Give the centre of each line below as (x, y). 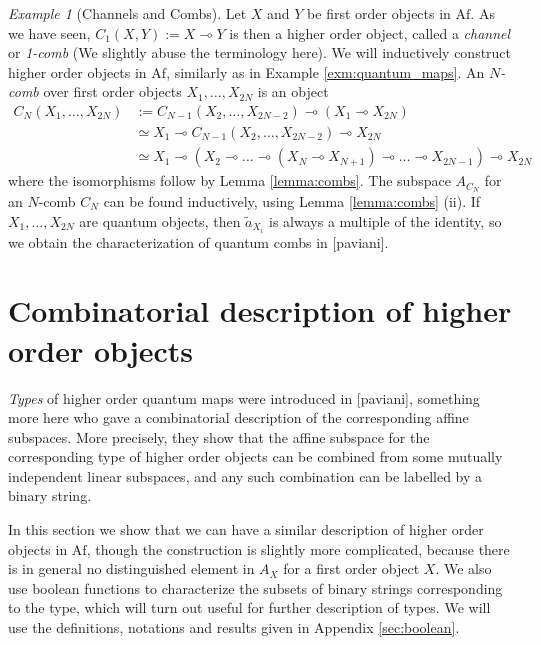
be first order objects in (379, 13)
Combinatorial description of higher (260, 310)
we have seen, (49, 32)
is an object (293, 91)
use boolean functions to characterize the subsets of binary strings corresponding (255, 587)
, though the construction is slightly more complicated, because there (298, 548)
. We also (463, 568)
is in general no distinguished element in (131, 568)
